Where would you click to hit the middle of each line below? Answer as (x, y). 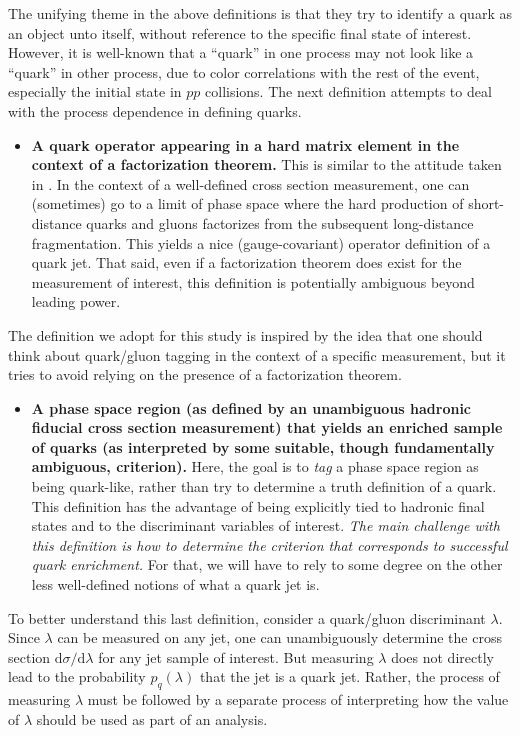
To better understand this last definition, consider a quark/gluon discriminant (247, 617)
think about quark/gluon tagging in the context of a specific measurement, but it (257, 354)
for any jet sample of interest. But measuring (236, 656)
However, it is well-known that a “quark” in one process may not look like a (241, 52)
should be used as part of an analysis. (152, 718)
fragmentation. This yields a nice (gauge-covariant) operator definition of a (261, 242)
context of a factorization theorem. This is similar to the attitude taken (266, 164)
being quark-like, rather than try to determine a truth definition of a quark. (264, 486)
